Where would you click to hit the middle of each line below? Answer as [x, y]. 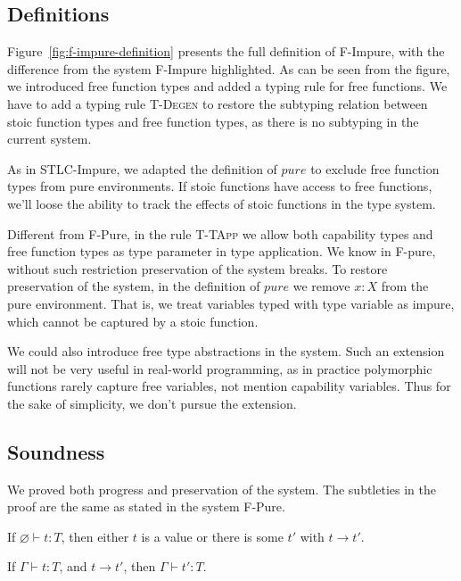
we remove [321, 286]
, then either [95, 536]
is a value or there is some [212, 536]
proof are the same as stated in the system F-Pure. [146, 506]
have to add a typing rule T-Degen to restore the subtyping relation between [218, 103]
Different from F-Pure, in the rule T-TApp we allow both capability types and [220, 233]
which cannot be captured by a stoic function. [133, 321]
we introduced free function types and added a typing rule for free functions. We [227, 86]
